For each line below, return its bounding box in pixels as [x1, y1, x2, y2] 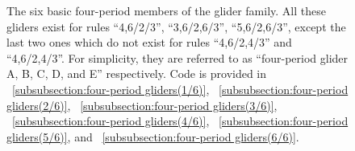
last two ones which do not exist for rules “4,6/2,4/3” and [6, 34, 292, 51]
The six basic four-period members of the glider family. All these [6, 2, 326, 18]
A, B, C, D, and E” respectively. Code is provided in [6, 65, 267, 82]
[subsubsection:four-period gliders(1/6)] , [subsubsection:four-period [12, 80, 349, 97]
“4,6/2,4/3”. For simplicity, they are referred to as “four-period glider [6, 49, 349, 66]
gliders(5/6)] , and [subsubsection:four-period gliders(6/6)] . [6, 128, 299, 145]
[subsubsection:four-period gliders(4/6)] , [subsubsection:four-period [12, 112, 349, 129]
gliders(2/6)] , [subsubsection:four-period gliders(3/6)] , [6, 96, 278, 113]
